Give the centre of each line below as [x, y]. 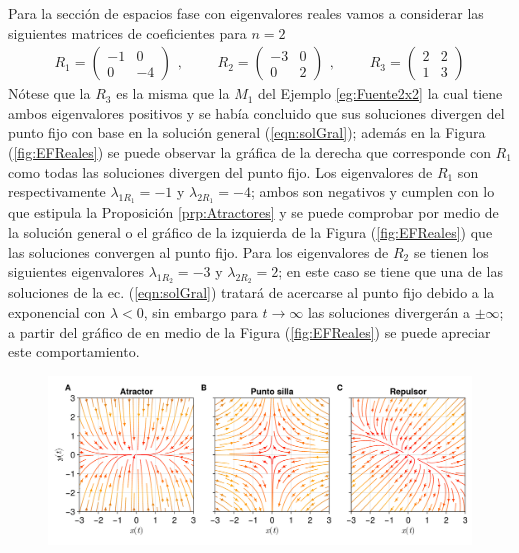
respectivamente [57, 191]
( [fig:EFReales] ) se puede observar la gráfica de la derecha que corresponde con [249, 152]
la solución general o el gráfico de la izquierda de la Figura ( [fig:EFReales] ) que [250, 231]
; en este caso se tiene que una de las [390, 271]
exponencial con [57, 311]
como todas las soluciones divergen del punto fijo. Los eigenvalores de [220, 171]
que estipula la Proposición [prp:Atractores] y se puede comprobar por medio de [253, 212]
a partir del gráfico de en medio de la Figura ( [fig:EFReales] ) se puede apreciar [249, 331]
